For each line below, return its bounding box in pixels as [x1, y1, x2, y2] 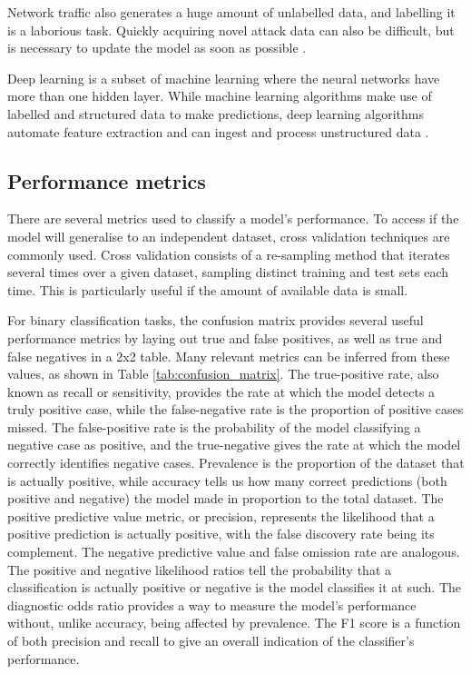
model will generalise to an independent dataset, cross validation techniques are [7, 226, 450, 245]
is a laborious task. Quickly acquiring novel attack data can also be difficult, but [7, 20, 455, 39]
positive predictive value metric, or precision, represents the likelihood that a [7, 506, 435, 525]
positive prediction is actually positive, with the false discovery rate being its [7, 524, 435, 543]
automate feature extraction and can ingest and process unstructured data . [7, 122, 429, 141]
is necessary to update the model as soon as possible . [7, 38, 307, 57]
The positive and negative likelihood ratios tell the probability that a [7, 560, 391, 579]
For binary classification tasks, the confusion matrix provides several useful [7, 311, 424, 330]
